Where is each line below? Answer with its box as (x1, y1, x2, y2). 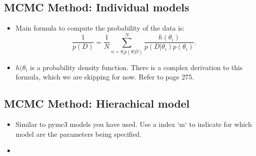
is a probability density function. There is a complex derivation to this (30, 62, 243, 72)
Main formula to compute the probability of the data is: (15, 23, 185, 33)
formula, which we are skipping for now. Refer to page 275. (15, 72, 194, 82)
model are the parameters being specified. (15, 128, 142, 139)
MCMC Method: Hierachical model (4, 96, 190, 111)
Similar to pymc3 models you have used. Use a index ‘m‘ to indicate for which (15, 118, 252, 129)
